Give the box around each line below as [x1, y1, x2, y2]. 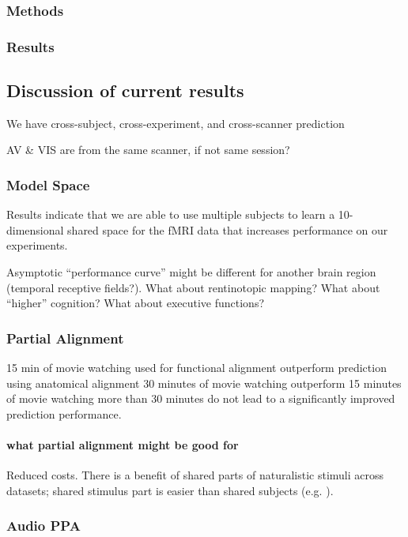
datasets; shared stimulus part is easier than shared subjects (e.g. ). [6, 482, 334, 498]
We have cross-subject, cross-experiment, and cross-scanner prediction [6, 115, 345, 131]
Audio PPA [6, 516, 81, 535]
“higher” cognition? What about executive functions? [6, 295, 265, 311]
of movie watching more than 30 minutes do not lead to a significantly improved [6, 390, 395, 407]
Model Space [6, 175, 90, 194]
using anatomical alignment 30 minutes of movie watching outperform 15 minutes [6, 374, 402, 391]
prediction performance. [6, 405, 122, 422]
